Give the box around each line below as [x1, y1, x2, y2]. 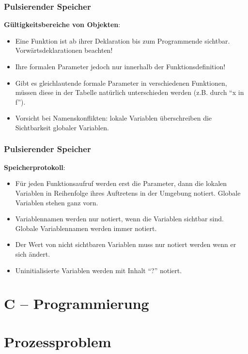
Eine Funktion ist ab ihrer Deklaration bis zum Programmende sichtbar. [15, 35, 230, 46]
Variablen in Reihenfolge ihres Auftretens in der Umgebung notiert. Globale [15, 187, 241, 198]
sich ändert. [15, 248, 50, 259]
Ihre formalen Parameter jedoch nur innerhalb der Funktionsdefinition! [15, 62, 226, 71]
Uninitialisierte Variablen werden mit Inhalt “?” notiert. [15, 265, 182, 275]
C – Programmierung [4, 293, 149, 313]
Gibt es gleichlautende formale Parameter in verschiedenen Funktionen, [15, 77, 227, 88]
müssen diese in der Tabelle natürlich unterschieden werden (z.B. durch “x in [15, 87, 244, 97]
